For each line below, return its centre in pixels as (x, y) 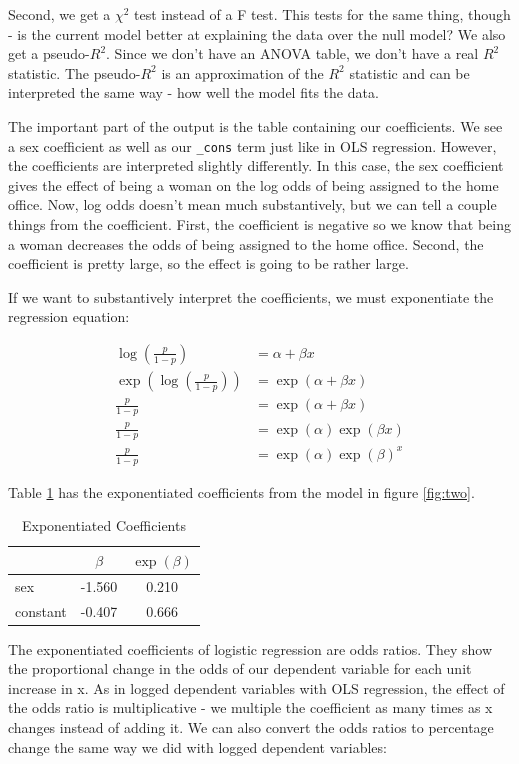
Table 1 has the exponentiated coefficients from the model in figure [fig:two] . (241, 491)
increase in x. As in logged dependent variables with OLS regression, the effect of (256, 687)
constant (41, 610)
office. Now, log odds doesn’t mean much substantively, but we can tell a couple (252, 204)
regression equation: (69, 316)
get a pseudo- (49, 53)
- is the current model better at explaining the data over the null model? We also (257, 33)
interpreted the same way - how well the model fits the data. (193, 92)
